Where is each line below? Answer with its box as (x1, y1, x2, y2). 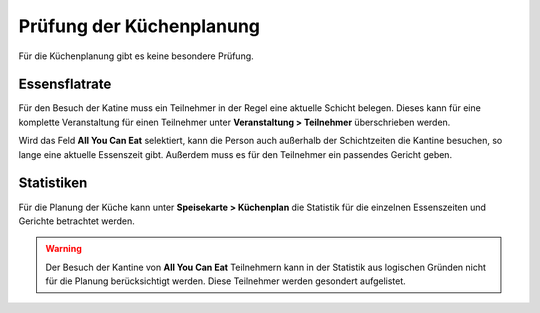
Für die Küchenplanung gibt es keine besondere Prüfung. (18, 50, 254, 62)
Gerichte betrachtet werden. (18, 215, 135, 227)
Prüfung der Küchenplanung (18, 15, 260, 37)
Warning (45, 243, 82, 255)
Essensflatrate (18, 76, 112, 93)
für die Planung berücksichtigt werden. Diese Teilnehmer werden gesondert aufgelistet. (45, 275, 407, 287)
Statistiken (18, 175, 88, 192)
